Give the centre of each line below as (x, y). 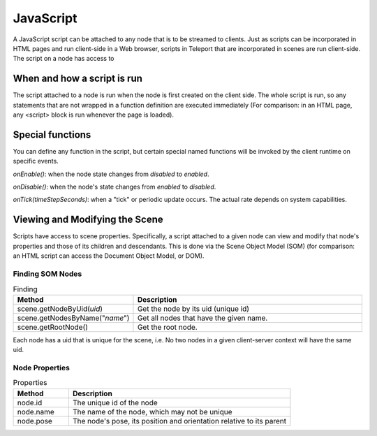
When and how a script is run (78, 79)
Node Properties (41, 368)
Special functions (52, 135)
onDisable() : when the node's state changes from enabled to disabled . (114, 187)
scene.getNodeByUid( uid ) (60, 309)
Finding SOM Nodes (47, 274)
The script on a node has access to (64, 59)
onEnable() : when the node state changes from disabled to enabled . (111, 174)
